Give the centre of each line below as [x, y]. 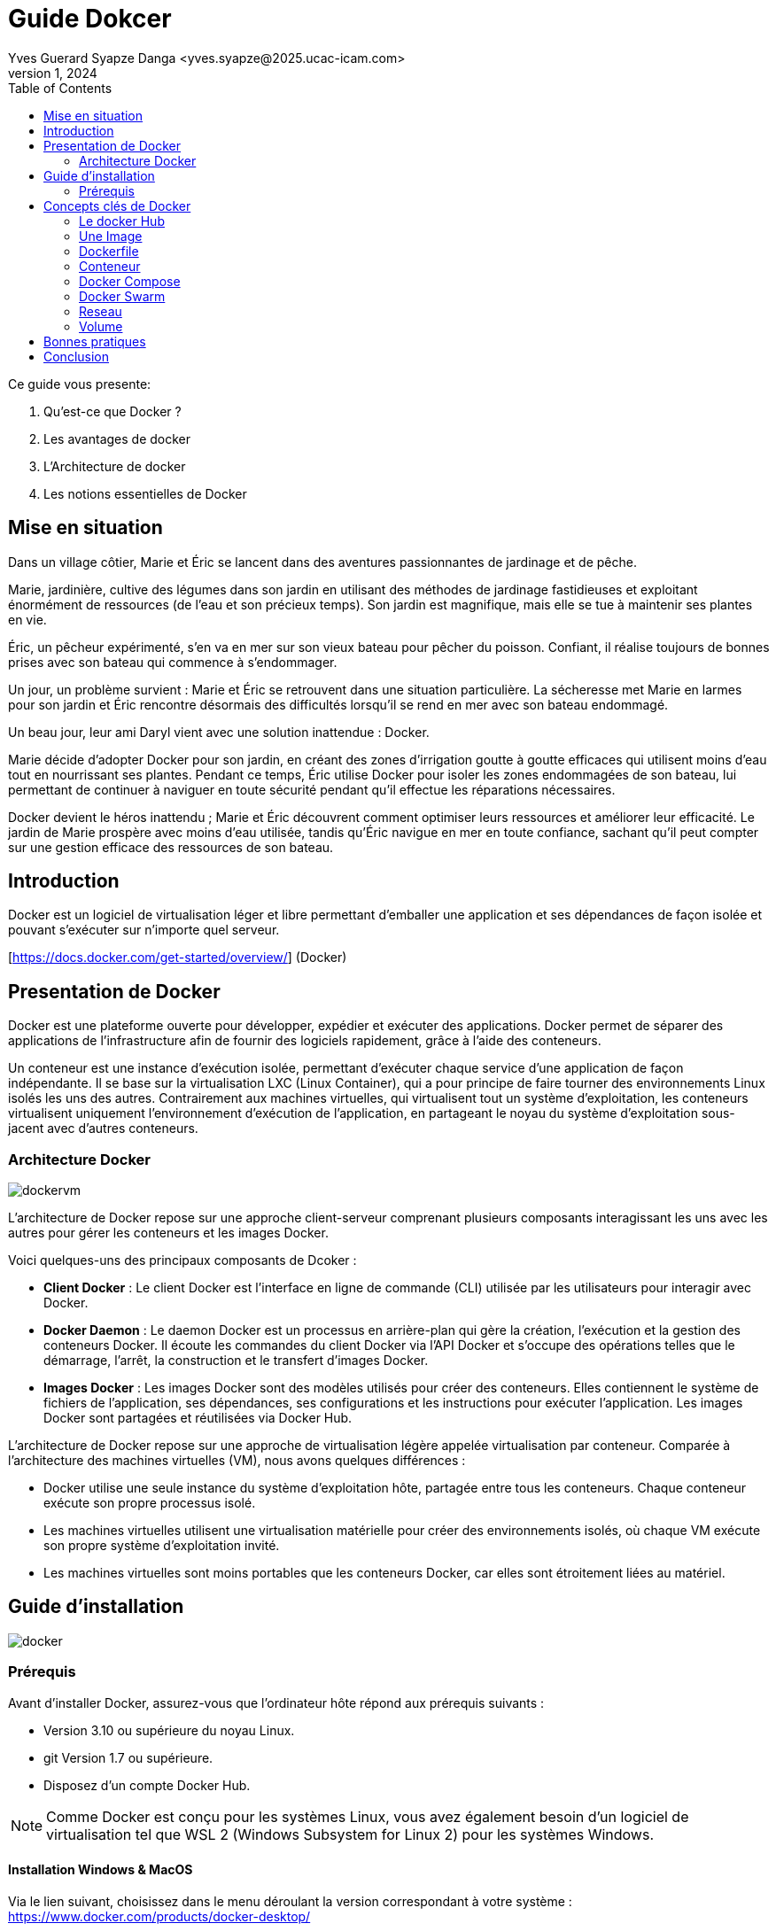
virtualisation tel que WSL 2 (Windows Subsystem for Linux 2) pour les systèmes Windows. [350, 1834]
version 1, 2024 [53, 73]
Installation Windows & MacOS [101, 1870]
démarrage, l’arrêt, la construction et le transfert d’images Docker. [236, 1361]
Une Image [111, 236]
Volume [101, 326]
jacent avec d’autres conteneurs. [103, 1128]
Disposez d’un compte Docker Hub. [147, 1785]
